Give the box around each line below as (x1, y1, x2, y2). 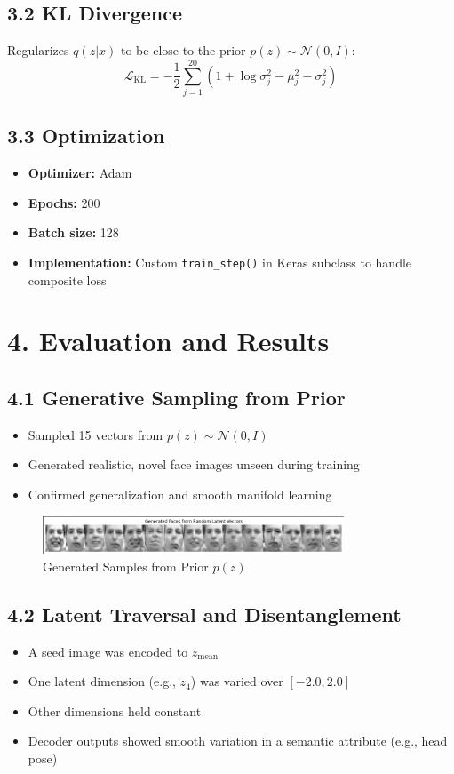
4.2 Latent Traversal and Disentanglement (7, 600, 402, 627)
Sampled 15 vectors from (28, 425, 163, 443)
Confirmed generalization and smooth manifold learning (28, 484, 332, 503)
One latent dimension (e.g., (28, 672, 176, 690)
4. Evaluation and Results (7, 323, 330, 359)
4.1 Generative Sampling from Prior (7, 383, 346, 411)
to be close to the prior (121, 41, 246, 60)
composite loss (28, 270, 107, 289)
